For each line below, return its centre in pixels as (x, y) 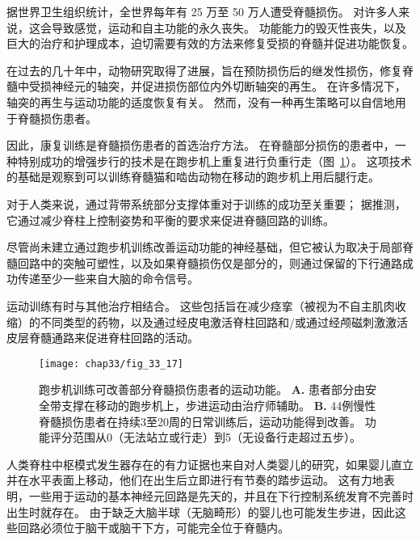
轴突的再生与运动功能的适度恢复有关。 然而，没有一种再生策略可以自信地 (201, 101)
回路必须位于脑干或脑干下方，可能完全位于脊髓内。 (153, 528)
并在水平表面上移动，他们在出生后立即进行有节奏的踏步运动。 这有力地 (195, 480)
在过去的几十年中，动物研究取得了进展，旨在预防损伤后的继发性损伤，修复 (204, 70)
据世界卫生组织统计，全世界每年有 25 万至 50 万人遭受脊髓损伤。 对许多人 (203, 11)
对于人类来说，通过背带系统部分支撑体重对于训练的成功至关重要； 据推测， (206, 203)
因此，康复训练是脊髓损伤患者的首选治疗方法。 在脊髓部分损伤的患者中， (201, 145)
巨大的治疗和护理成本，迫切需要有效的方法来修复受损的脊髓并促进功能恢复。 (210, 43)
